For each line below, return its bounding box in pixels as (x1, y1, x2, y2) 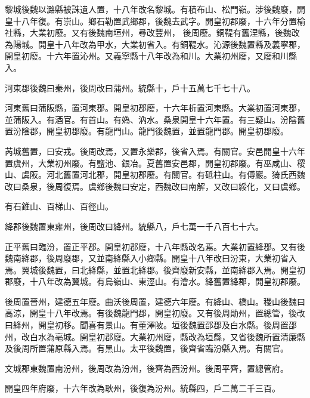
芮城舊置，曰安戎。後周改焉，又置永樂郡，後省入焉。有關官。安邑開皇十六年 (5, 144, 305, 157)
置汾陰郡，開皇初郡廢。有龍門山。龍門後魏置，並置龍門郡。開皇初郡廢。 (5, 125, 289, 137)
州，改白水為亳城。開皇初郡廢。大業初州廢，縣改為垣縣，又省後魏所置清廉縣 (5, 330, 305, 343)
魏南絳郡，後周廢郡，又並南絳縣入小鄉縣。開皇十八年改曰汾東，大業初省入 (5, 252, 297, 264)
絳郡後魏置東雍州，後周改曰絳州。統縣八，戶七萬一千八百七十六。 (5, 220, 263, 232)
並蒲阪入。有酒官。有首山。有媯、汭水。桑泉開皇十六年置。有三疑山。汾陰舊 (5, 113, 305, 125)
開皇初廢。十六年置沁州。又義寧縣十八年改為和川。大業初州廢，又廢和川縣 (5, 50, 297, 62)
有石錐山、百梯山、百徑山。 (5, 200, 113, 212)
